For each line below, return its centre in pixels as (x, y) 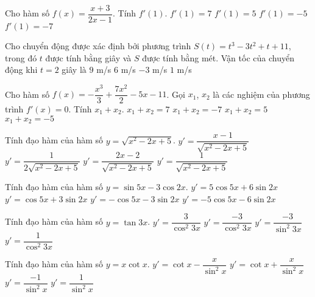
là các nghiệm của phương (261, 94)
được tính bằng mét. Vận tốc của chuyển (218, 57)
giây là (74, 70)
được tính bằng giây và (88, 57)
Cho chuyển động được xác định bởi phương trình (98, 46)
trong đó (21, 57)
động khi (21, 70)
